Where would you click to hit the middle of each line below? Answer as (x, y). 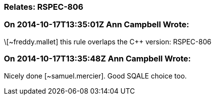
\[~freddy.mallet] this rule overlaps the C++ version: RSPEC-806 (108, 41)
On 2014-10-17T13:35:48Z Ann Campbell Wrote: (97, 59)
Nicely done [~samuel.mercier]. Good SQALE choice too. (96, 76)
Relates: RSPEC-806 (44, 7)
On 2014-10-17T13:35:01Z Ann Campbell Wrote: (97, 25)
